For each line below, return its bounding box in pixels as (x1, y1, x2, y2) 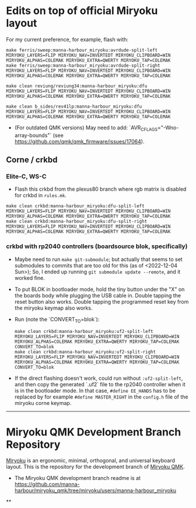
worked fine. (14, 274, 45, 282)
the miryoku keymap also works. (14, 304, 93, 311)
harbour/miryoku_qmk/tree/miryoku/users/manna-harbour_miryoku (14, 487, 177, 494)
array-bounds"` (14, 132, 52, 139)
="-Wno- (157, 124, 179, 131)
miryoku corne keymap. (14, 399, 72, 406)
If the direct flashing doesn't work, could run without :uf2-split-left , (14, 375, 183, 382)
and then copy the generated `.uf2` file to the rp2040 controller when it (14, 380, 185, 387)
